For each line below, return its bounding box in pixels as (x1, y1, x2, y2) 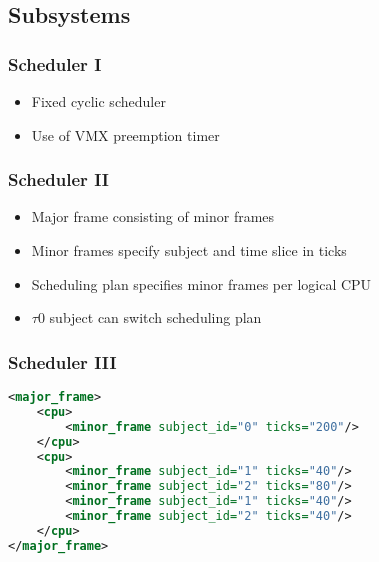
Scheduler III (8, 349, 117, 374)
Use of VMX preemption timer (31, 124, 220, 145)
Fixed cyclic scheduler (31, 91, 166, 111)
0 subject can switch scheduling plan (37, 307, 262, 328)
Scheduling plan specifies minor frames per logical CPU (31, 273, 372, 294)
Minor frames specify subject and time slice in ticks (31, 240, 347, 260)
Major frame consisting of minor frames (31, 206, 275, 227)
